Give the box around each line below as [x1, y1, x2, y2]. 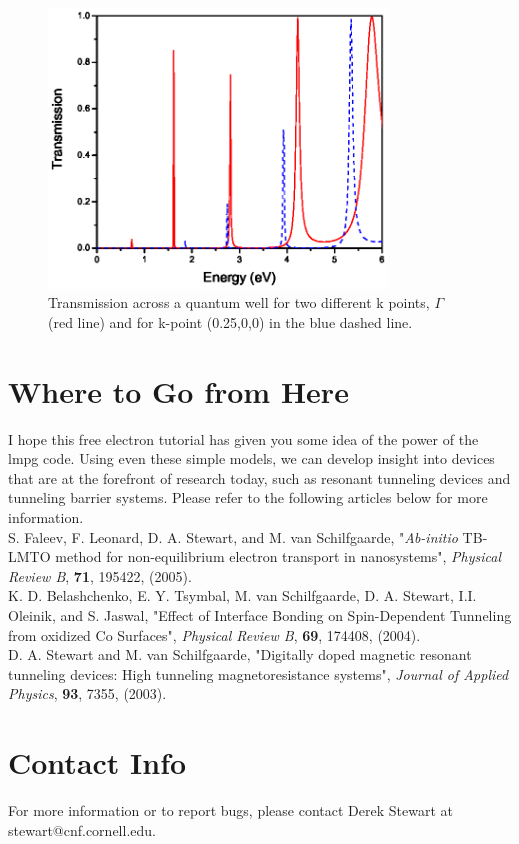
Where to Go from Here [8, 370, 349, 411]
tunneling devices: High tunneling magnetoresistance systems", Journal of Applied [8, 663, 509, 684]
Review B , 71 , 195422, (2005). [8, 565, 192, 586]
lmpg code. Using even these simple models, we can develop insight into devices [8, 448, 495, 469]
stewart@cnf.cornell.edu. [8, 819, 156, 840]
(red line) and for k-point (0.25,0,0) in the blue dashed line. [48, 311, 413, 332]
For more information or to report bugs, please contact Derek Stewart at [8, 800, 453, 821]
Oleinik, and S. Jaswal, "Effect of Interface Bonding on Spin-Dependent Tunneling [8, 605, 512, 626]
